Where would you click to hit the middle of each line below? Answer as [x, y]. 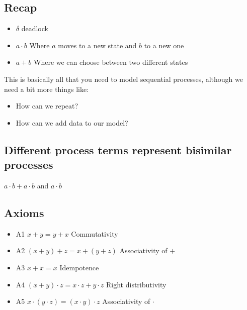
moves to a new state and [97, 45]
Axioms [24, 212]
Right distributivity [136, 284]
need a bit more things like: [47, 89]
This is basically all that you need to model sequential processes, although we [123, 79]
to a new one [164, 45]
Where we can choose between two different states [111, 62]
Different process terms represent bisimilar [118, 149]
